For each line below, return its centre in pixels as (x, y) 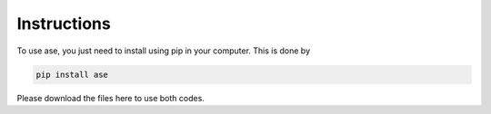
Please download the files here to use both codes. (110, 98)
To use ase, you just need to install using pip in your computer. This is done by (164, 51)
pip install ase (72, 74)
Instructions (64, 24)
